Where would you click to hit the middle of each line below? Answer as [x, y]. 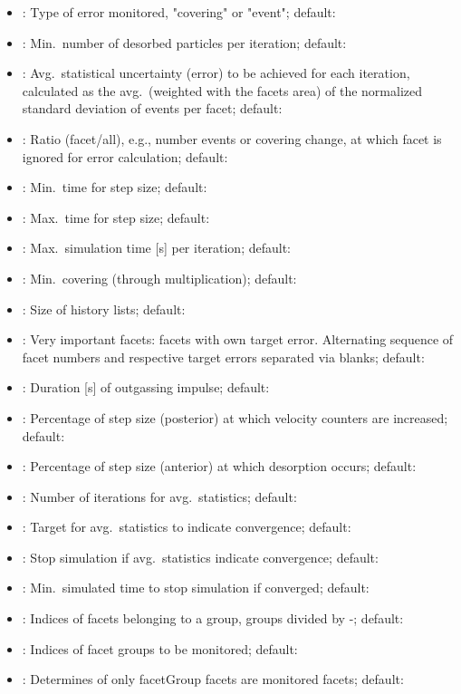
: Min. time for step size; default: [115, 187]
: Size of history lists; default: [104, 308]
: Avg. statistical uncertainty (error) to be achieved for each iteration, [216, 73]
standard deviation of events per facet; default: [152, 108]
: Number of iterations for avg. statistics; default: [159, 496]
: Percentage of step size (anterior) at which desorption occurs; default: [219, 466]
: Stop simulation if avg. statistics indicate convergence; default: [200, 557]
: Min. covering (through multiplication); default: [159, 278]
